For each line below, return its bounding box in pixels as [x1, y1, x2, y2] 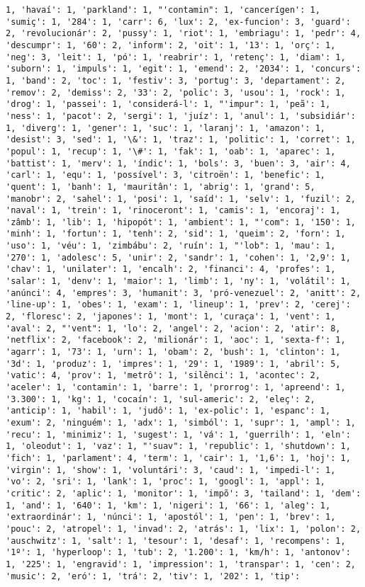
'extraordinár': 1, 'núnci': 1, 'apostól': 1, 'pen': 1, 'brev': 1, [6, 512, 336, 523]
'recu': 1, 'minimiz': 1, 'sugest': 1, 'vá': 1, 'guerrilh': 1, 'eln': [6, 429, 351, 440]
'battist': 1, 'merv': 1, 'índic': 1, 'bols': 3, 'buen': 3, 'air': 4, [6, 158, 351, 169]
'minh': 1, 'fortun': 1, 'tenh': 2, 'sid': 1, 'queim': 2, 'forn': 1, [6, 229, 346, 239]
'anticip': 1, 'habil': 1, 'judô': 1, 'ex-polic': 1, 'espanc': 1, [6, 406, 331, 416]
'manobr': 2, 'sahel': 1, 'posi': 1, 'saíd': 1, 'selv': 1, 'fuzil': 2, [6, 193, 356, 204]
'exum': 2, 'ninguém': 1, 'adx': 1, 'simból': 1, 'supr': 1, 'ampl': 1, [6, 417, 356, 428]
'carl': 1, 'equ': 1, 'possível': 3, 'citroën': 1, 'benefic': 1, [6, 170, 326, 181]
